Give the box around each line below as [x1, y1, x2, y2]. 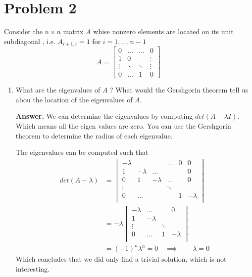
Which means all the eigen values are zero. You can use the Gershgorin [15, 121, 231, 131]
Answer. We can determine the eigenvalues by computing [15, 111, 193, 121]
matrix [63, 26, 84, 37]
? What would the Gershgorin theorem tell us [110, 85, 249, 95]
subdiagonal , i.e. [4, 36, 55, 46]
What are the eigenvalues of [15, 85, 101, 95]
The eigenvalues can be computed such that [15, 147, 149, 157]
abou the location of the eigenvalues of [15, 94, 133, 104]
